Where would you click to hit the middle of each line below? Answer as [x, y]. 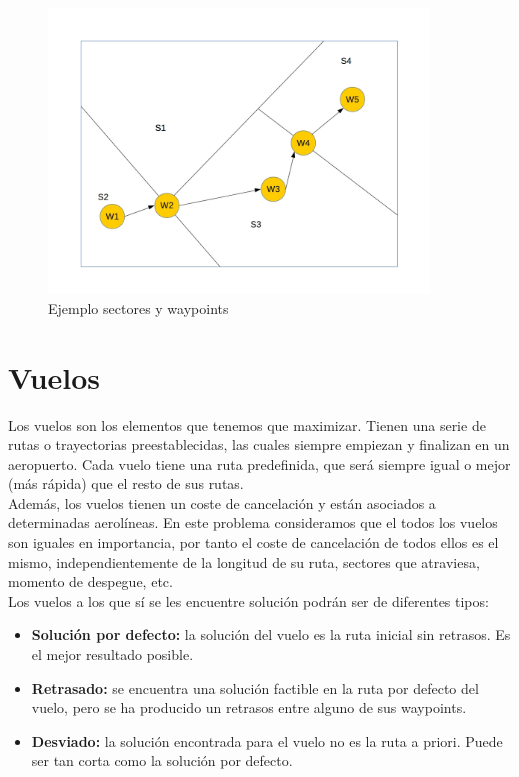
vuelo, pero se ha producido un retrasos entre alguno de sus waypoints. [249, 707]
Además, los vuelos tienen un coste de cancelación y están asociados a [222, 502]
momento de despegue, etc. [90, 581]
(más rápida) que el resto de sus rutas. [126, 483]
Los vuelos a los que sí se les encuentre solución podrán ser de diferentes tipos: [248, 600]
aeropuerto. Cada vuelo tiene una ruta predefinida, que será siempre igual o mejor [259, 463]
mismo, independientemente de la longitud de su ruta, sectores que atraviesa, [244, 561]
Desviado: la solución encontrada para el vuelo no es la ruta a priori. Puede [267, 740]
